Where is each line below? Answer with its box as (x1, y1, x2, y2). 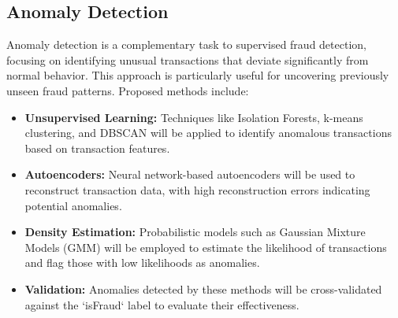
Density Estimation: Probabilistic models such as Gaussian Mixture (24, 224, 366, 240)
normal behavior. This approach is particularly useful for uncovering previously (6, 67, 389, 83)
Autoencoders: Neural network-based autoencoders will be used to (24, 166, 355, 183)
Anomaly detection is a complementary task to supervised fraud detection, (6, 36, 366, 53)
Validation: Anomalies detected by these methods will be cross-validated (24, 280, 382, 297)
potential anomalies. (24, 197, 122, 213)
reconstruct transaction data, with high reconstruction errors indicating (24, 181, 370, 198)
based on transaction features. (24, 139, 170, 156)
